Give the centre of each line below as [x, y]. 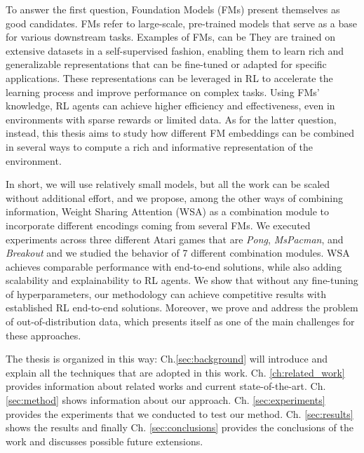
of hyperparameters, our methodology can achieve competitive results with [166, 293]
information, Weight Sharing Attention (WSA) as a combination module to [168, 211]
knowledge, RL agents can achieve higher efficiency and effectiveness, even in [170, 106]
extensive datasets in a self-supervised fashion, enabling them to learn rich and [175, 50]
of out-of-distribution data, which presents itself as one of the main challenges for [180, 322]
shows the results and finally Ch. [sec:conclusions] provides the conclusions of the [180, 427]
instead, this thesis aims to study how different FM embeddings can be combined [180, 133]
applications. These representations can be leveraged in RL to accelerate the [169, 77]
